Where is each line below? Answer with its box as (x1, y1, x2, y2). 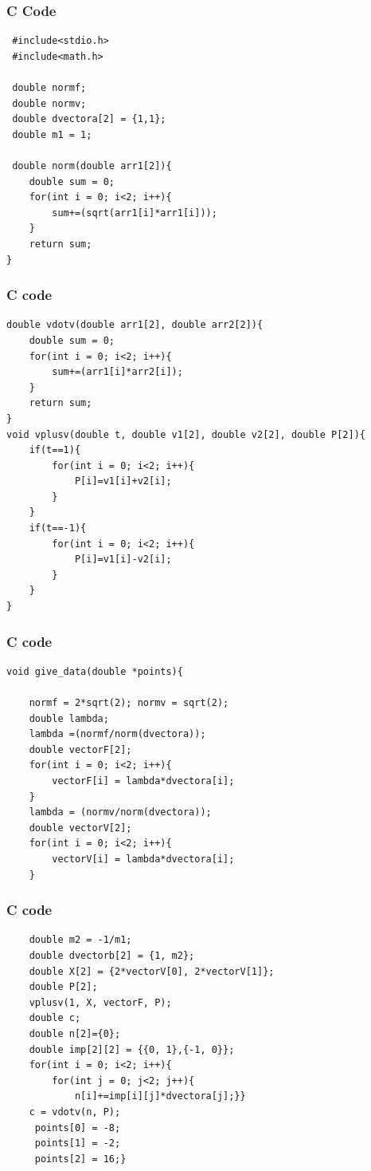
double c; (29, 1012, 81, 1024)
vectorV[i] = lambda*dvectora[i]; (52, 853, 235, 865)
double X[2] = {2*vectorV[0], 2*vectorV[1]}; (29, 965, 275, 977)
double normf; (12, 82, 87, 93)
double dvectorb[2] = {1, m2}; (29, 949, 195, 961)
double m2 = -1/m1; (29, 934, 132, 946)
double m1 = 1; (12, 128, 92, 140)
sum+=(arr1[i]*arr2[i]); (52, 366, 183, 378)
